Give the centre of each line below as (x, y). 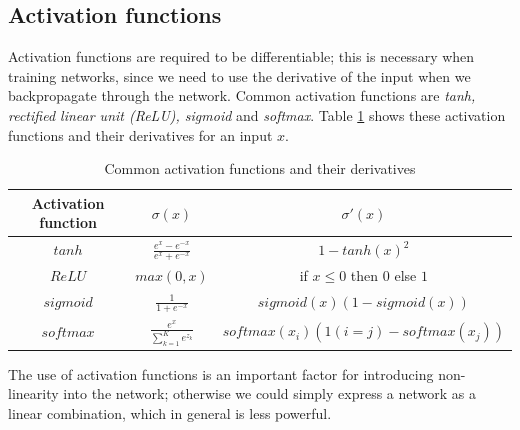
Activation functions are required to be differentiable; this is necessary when (241, 56)
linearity (33, 393)
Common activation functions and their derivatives (260, 168)
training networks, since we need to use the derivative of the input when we (239, 75)
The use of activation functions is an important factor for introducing (221, 373)
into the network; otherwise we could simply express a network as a (269, 393)
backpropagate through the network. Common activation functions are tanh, (242, 95)
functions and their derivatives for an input (140, 134)
